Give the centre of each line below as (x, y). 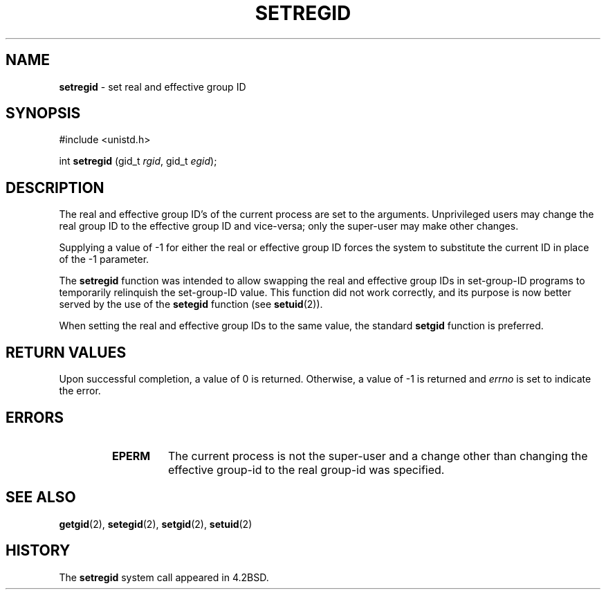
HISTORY (38, 551)
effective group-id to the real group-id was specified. (306, 469)
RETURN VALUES (66, 352)
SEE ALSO (41, 497)
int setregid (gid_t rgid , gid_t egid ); (138, 161)
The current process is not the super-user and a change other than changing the (378, 456)
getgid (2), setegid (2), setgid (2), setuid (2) (156, 524)
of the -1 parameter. (104, 259)
